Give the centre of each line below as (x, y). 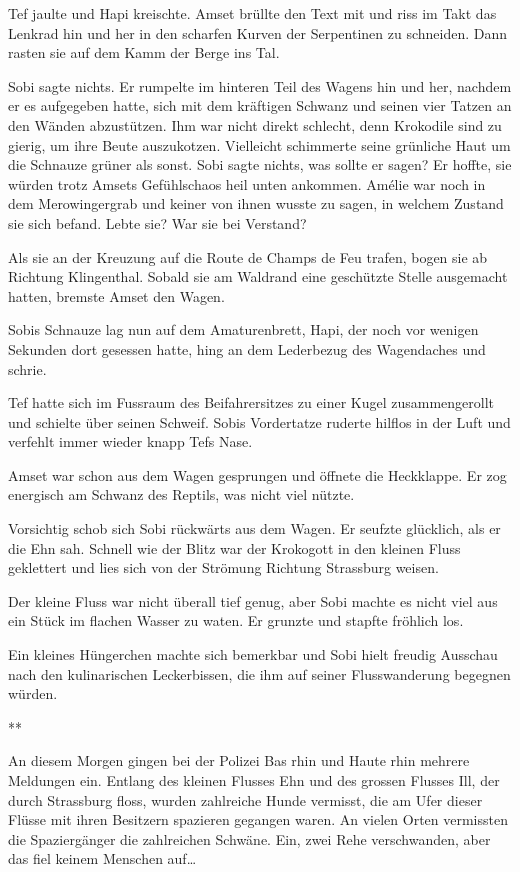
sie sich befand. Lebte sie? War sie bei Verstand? (157, 222)
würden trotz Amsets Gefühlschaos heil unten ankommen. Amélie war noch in (247, 183)
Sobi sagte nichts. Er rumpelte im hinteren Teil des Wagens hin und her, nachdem (260, 85)
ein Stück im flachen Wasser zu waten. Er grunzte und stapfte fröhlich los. (236, 620)
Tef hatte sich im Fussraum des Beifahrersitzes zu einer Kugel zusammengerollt (251, 402)
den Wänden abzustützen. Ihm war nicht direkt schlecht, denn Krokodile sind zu (255, 124)
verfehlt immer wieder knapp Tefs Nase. (130, 441)
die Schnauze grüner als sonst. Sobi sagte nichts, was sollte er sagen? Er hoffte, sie (260, 164)
